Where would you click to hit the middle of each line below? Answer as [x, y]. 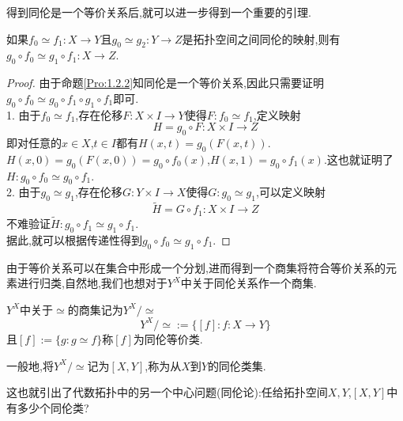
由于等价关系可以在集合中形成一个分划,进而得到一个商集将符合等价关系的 [196, 267]
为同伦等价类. [168, 338]
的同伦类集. [237, 365]
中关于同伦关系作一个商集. [249, 283]
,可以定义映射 [290, 192]
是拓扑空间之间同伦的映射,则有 [261, 38]
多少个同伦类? [53, 407]
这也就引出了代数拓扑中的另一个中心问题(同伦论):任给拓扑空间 [167, 392]
